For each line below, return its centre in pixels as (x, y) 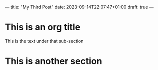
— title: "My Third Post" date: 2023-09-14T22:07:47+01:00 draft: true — (79, 7)
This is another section (54, 61)
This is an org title (43, 27)
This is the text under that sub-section (44, 41)
